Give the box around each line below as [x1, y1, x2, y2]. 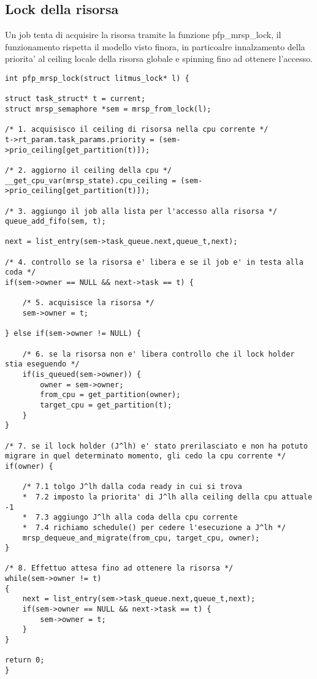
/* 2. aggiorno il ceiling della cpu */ [5, 165, 172, 175]
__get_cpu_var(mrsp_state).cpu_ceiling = [5, 176, 177, 185]
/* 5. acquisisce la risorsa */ [22, 298, 155, 308]
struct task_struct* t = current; [5, 94, 146, 104]
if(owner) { [5, 461, 53, 471]
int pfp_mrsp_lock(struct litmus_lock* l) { [5, 74, 189, 83]
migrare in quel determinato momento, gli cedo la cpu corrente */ [5, 452, 286, 461]
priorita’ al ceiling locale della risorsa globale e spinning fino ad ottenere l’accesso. [5, 52, 313, 65]
